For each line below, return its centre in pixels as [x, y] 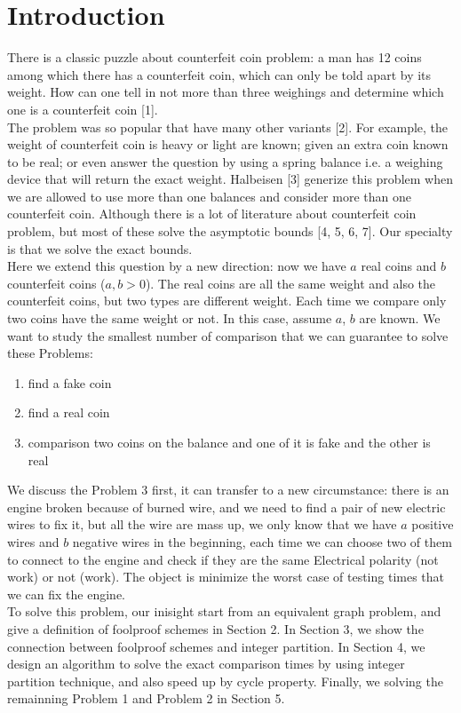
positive [433, 524]
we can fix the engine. [66, 594]
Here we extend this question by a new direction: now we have [177, 266]
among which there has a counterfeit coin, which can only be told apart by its [219, 74]
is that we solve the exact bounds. [100, 248]
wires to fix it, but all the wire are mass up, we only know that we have [202, 524]
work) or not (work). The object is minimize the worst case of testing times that [226, 577]
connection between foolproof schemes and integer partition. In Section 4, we [216, 646]
